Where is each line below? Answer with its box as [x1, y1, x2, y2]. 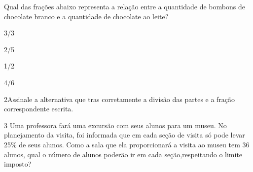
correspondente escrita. [4, 103, 73, 114]
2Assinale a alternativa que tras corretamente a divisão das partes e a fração [4, 94, 235, 104]
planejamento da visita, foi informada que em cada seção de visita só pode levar [4, 130, 245, 140]
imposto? [4, 159, 32, 169]
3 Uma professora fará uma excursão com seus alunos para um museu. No [4, 120, 227, 130]
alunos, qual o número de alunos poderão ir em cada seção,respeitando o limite [4, 149, 243, 159]
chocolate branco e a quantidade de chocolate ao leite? [4, 11, 169, 21]
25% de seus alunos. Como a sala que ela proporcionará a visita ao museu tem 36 [4, 139, 250, 149]
